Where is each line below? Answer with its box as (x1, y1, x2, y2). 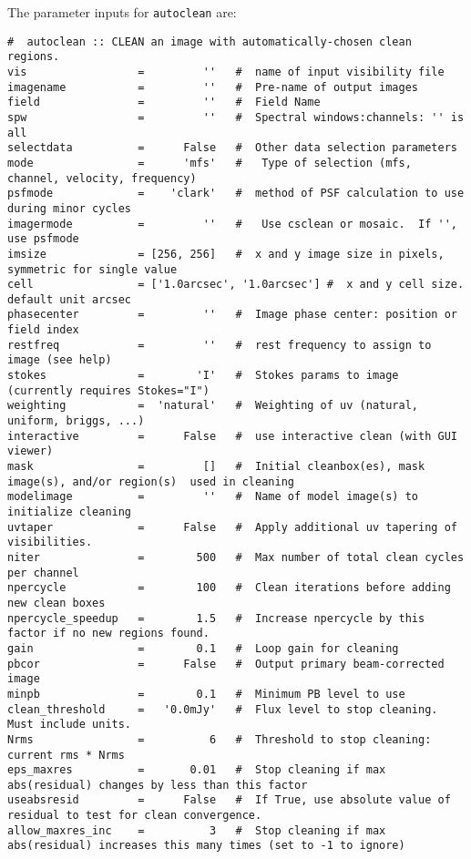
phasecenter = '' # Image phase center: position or (7, 308, 457, 322)
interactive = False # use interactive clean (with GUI (7, 429, 457, 443)
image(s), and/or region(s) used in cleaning (7, 475, 294, 488)
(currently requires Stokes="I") (7, 383, 210, 397)
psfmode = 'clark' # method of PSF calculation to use (7, 187, 465, 200)
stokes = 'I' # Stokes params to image (7, 369, 399, 383)
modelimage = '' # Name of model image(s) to (7, 490, 419, 504)
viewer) (7, 445, 54, 458)
